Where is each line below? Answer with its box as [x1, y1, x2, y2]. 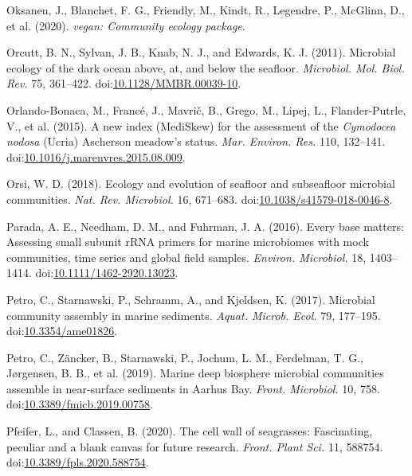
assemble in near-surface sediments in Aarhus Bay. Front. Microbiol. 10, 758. [6, 380, 380, 396]
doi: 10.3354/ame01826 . [6, 322, 118, 339]
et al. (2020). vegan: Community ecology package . [6, 17, 245, 33]
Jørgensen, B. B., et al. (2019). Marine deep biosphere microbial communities [6, 365, 384, 381]
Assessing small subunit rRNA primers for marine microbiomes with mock [6, 233, 369, 250]
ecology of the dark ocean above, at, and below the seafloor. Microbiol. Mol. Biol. [6, 59, 405, 76]
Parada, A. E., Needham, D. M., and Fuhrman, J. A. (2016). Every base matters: [6, 217, 404, 234]
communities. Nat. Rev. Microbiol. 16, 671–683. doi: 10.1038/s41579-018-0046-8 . [6, 190, 393, 207]
